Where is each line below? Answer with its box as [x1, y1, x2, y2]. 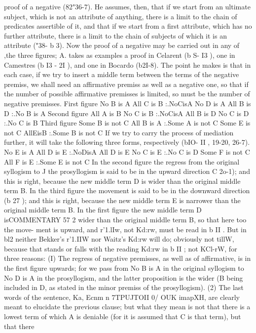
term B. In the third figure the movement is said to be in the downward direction [4, 185, 250, 196]
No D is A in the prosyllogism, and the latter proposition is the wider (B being [4, 272, 243, 283]
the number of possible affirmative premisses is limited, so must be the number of [4, 88, 250, 99]
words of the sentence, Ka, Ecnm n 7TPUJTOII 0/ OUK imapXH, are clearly [4, 291, 240, 302]
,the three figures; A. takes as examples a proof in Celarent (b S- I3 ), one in [4, 49, 235, 60]
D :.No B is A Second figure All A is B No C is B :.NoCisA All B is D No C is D [4, 108, 249, 118]
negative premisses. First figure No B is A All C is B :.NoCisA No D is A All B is [4, 98, 251, 108]
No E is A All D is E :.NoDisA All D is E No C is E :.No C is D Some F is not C [4, 146, 250, 157]
